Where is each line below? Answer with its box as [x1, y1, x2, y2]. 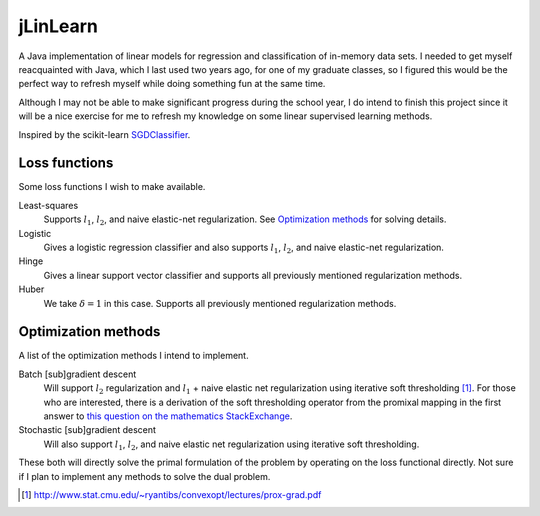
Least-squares [18, 199, 79, 211]
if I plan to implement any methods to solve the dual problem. [18, 470, 271, 482]
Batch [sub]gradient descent [18, 368, 137, 380]
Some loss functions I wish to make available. [18, 181, 206, 193]
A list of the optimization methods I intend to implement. [18, 350, 249, 362]
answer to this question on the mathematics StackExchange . [43, 410, 293, 422]
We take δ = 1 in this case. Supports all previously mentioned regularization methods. [43, 297, 397, 309]
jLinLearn [18, 15, 99, 37]
